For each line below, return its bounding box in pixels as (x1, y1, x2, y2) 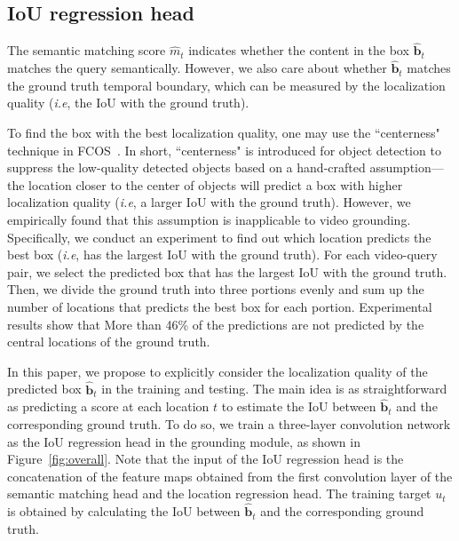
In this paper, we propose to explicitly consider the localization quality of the (7, 362, 428, 380)
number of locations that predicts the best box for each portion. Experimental (7, 297, 432, 315)
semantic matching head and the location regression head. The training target (7, 484, 431, 503)
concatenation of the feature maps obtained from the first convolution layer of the (7, 466, 453, 485)
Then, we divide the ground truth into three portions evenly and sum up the (7, 280, 424, 298)
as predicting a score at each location (7, 397, 210, 416)
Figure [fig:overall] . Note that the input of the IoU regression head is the (7, 450, 404, 468)
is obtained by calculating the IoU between (7, 502, 241, 521)
